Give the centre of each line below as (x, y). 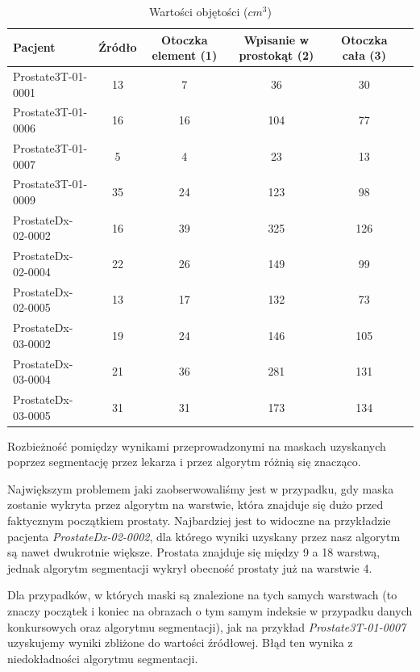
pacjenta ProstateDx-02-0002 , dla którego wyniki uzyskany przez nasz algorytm (204, 536)
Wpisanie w (277, 39)
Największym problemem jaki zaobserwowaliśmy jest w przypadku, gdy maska (201, 488)
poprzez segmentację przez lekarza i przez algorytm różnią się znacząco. (184, 462)
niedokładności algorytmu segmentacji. (103, 658)
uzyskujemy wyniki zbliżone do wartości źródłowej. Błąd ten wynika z (180, 643)
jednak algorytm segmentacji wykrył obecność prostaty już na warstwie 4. (190, 567)
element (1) (185, 55)
